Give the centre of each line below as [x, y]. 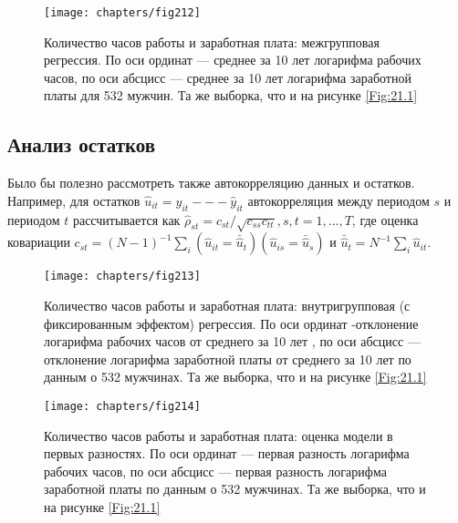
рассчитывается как [126, 219]
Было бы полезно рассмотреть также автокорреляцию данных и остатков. [211, 183]
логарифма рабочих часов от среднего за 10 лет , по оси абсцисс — [232, 341]
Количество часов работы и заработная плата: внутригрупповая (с [227, 306]
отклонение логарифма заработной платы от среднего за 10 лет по [228, 359]
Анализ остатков [82, 144]
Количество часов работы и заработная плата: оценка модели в [219, 435]
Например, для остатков [74, 200]
